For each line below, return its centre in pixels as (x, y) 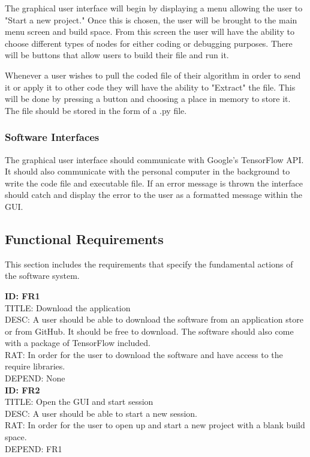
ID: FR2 (22, 390)
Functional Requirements (84, 238)
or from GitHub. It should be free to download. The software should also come (149, 331)
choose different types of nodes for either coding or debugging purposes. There (149, 43)
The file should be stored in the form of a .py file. (96, 110)
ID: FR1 (22, 295)
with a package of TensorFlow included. (78, 343)
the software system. (42, 276)
